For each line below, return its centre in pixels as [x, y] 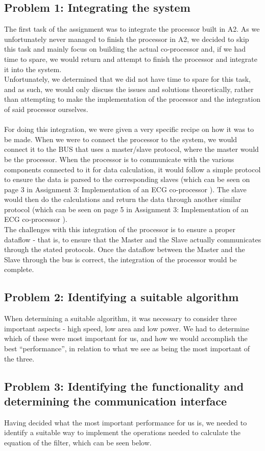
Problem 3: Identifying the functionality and [124, 386]
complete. [19, 269]
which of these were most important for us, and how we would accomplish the [126, 338]
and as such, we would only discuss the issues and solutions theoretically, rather [129, 89]
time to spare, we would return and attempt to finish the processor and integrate [131, 59]
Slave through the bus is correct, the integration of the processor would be [121, 259]
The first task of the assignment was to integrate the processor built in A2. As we [132, 29]
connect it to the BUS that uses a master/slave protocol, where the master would [131, 149]
